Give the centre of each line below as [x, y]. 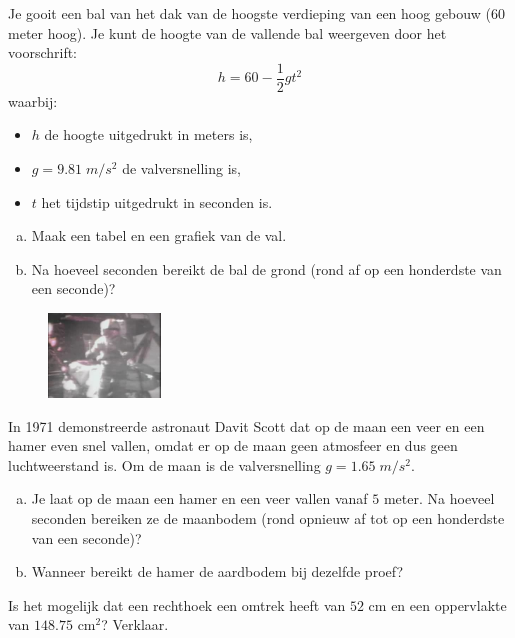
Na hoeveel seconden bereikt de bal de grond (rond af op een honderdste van [266, 268]
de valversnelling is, [181, 168]
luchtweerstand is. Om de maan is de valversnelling [164, 464]
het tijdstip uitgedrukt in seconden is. [157, 201]
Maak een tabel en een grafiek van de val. [159, 235]
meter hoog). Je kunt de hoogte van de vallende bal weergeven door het [227, 32]
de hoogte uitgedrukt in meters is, [148, 134]
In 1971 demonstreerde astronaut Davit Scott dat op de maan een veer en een [246, 425]
